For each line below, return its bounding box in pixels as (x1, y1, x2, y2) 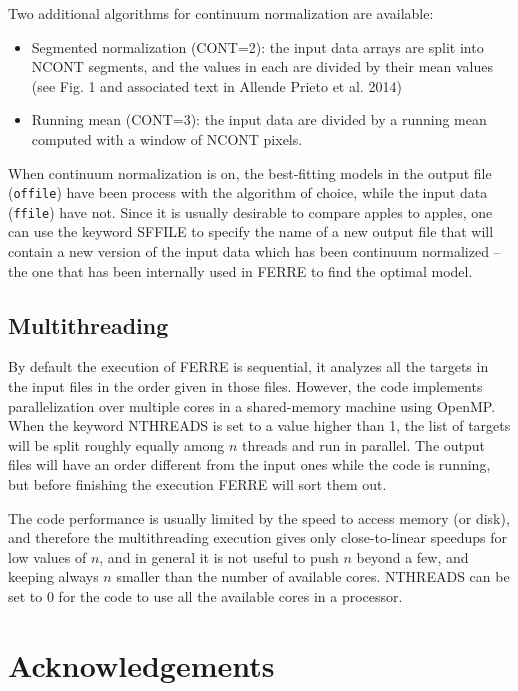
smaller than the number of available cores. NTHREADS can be (116, 566, 510, 587)
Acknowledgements (8, 644, 275, 685)
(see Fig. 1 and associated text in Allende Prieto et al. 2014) (31, 75, 402, 96)
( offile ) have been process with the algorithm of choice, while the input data (8, 182, 488, 203)
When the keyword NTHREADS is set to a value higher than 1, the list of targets (8, 415, 511, 436)
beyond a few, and (356, 546, 469, 567)
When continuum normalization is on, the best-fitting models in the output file (8, 162, 492, 183)
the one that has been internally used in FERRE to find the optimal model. (8, 260, 473, 281)
